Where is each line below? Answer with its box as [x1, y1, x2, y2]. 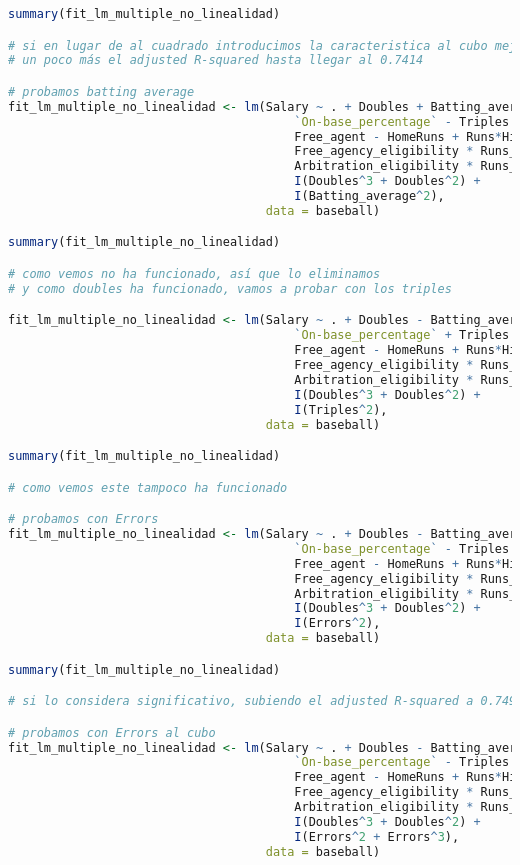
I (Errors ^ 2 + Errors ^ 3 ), [294, 829, 460, 844]
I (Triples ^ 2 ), [294, 402, 388, 417]
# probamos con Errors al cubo [8, 725, 216, 740]
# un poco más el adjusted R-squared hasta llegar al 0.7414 [8, 53, 424, 68]
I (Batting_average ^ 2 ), [294, 189, 445, 204]
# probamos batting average [8, 84, 195, 99]
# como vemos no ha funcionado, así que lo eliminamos [8, 267, 381, 281]
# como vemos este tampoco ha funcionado [8, 480, 288, 495]
